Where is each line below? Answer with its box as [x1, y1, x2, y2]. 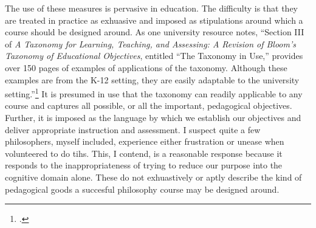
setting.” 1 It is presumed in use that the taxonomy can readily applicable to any [5, 86, 303, 100]
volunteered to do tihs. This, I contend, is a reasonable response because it [5, 147, 283, 159]
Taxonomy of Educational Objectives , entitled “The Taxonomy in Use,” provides [5, 49, 303, 62]
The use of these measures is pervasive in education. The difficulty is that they [5, 2, 298, 14]
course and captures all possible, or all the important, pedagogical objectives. [5, 99, 292, 112]
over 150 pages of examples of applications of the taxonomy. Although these [5, 61, 287, 74]
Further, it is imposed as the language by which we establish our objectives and [5, 111, 301, 123]
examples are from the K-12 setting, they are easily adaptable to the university [5, 73, 300, 86]
